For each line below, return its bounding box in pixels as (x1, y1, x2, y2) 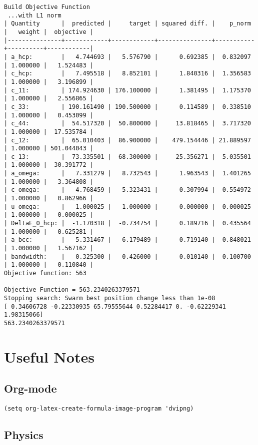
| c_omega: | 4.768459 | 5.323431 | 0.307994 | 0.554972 (4, 186, 251, 194)
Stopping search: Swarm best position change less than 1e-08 (4, 294, 215, 302)
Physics (4, 427, 43, 443)
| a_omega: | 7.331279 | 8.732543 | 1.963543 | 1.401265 (4, 170, 251, 177)
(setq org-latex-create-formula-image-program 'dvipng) (4, 405, 194, 413)
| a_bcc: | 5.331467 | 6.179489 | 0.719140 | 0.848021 (4, 236, 251, 244)
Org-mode (4, 381, 57, 396)
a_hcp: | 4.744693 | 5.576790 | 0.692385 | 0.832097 (11, 53, 251, 60)
